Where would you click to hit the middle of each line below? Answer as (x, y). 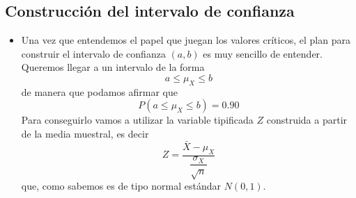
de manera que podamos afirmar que (99, 91)
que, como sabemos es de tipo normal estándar (121, 186)
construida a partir (307, 120)
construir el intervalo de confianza (93, 53)
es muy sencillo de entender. (263, 53)
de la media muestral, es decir (85, 133)
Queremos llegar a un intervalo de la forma (113, 67)
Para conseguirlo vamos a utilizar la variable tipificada (137, 120)
